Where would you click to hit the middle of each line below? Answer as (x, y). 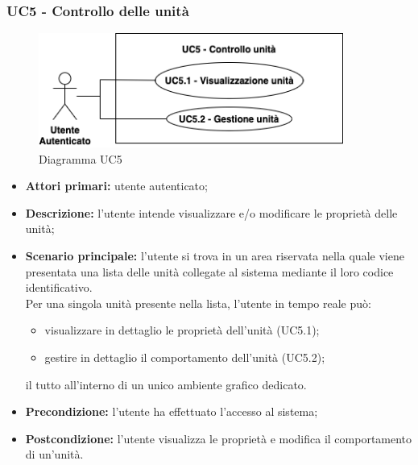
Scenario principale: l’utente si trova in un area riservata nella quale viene (215, 256)
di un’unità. (54, 454)
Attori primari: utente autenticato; (116, 186)
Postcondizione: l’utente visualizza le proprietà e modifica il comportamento (219, 438)
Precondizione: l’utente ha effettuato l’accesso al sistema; (172, 411)
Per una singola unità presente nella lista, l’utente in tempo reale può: (198, 303)
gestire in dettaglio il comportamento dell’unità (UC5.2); (185, 357)
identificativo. (59, 287)
